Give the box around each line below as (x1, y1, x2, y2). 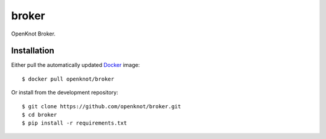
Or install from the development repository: (11, 89, 118, 96)
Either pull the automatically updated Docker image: (11, 61, 140, 69)
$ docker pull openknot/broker (22, 75, 115, 82)
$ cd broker (22, 111, 57, 119)
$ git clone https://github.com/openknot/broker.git (22, 103, 181, 110)
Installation (11, 46, 54, 56)
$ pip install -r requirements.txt (22, 120, 127, 126)
